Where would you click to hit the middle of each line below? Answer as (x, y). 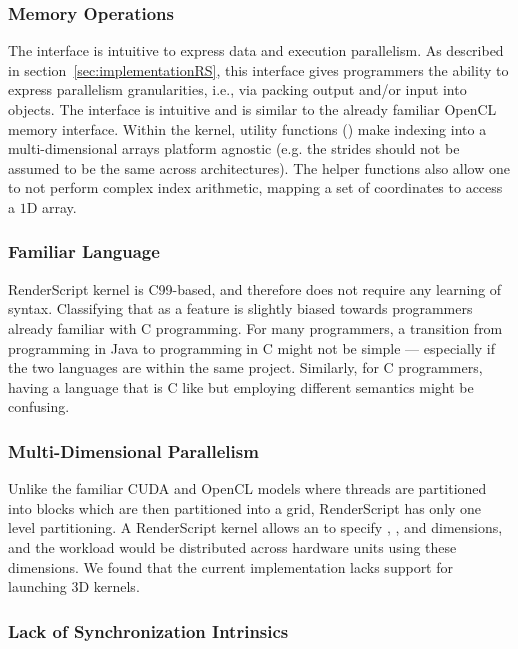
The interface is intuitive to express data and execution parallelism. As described (256, 50)
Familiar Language (84, 251)
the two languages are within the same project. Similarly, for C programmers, (245, 367)
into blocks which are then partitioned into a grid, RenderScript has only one (245, 507)
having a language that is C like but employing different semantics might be (241, 386)
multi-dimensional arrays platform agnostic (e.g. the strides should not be (234, 148)
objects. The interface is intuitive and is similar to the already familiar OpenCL (252, 109)
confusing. (39, 406)
